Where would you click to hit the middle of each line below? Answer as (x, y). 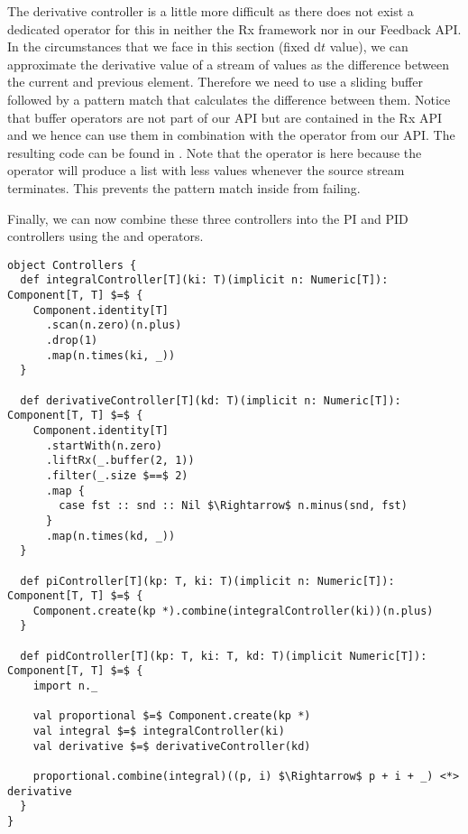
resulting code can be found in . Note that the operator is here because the (215, 152)
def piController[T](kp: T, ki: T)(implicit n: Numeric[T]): (207, 581)
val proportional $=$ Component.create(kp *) (172, 716)
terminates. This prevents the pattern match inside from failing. (184, 187)
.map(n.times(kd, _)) (110, 536)
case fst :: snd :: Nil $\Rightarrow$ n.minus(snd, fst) (233, 506)
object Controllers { (72, 265)
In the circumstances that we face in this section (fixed (159, 46)
